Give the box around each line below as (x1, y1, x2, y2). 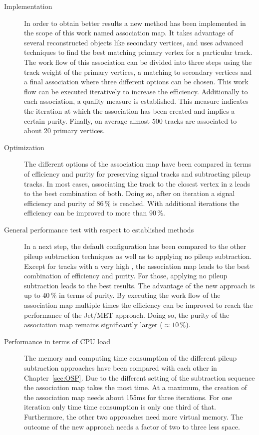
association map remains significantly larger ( (24, 319, 163, 330)
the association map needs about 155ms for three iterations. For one (24, 392, 233, 402)
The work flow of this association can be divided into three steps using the (24, 56, 252, 67)
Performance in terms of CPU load (4, 336, 110, 346)
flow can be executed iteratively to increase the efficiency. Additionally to (24, 86, 248, 96)
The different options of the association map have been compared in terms (24, 159, 252, 169)
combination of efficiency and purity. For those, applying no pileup (24, 270, 228, 281)
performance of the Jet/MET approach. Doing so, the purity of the (24, 309, 230, 320)
